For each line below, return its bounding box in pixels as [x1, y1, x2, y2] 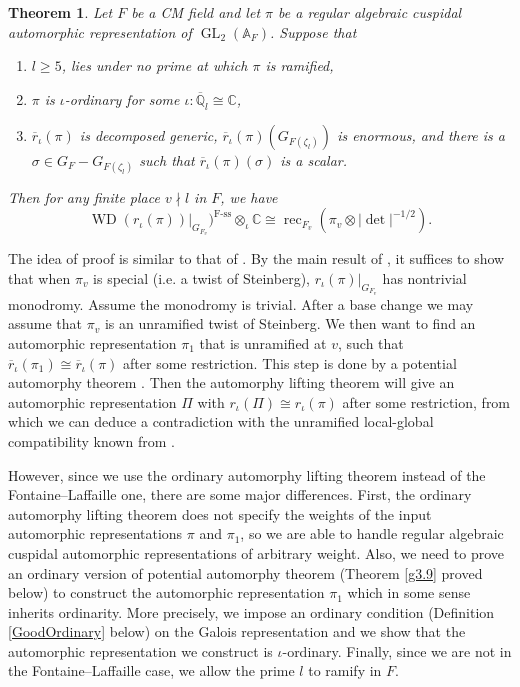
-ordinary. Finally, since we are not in [282, 640, 512, 661]
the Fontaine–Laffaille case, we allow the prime [8, 660, 295, 681]
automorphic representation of [8, 21, 192, 42]
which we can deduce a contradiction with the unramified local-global [8, 411, 434, 432]
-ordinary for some [64, 88, 180, 109]
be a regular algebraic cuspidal [278, 2, 462, 22]
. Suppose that [270, 21, 357, 42]
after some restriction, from [342, 391, 511, 412]
